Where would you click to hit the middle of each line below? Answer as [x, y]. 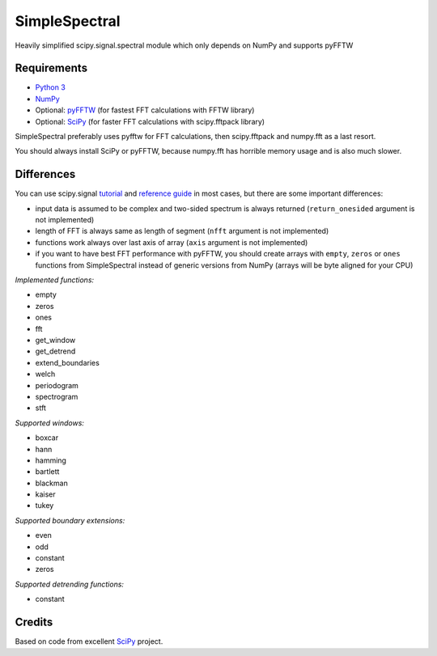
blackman [51, 483]
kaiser [45, 494]
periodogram [57, 385]
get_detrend [55, 351]
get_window [55, 340]
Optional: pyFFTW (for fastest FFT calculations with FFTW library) [145, 110]
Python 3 [51, 87]
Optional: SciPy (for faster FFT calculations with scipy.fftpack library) [150, 121]
